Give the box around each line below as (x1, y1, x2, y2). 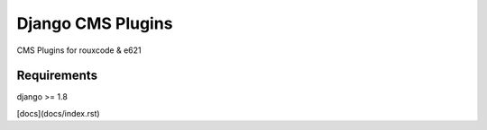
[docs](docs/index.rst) (16, 108, 100, 118)
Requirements (16, 68, 98, 83)
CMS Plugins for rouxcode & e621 (16, 45, 142, 56)
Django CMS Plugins (16, 13, 173, 33)
